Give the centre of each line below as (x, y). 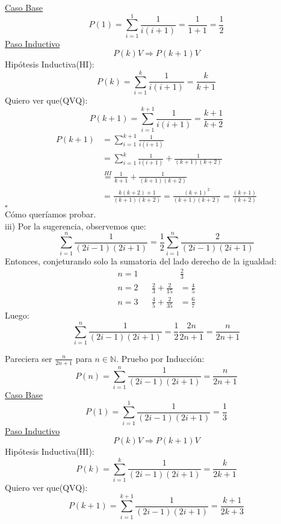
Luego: (17, 315)
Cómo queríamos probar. (51, 214)
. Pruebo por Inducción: (160, 358)
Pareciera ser (29, 358)
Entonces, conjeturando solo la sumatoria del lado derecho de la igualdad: (141, 260)
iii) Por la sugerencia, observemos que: (76, 226)
